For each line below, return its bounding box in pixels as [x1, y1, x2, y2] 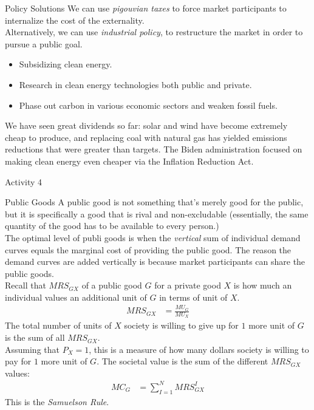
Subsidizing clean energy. [19, 58, 112, 70]
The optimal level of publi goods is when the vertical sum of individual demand [5, 231, 301, 244]
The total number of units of [5, 319, 112, 332]
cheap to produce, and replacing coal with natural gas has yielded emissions [5, 131, 287, 143]
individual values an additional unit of [5, 290, 147, 303]
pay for [5, 355, 32, 367]
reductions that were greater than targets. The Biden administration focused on [5, 143, 302, 155]
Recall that [5, 279, 46, 292]
